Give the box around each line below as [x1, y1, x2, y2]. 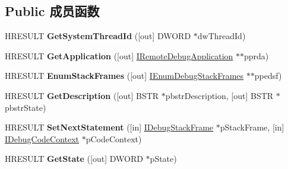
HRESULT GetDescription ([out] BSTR [5, 89, 159, 101]
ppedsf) [254, 69, 282, 82]
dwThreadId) [197, 30, 246, 42]
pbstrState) [5, 101, 46, 113]
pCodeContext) [86, 132, 142, 145]
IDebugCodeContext [5, 132, 80, 145]
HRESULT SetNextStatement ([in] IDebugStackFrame [5, 121, 214, 133]
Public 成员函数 [5, 2, 100, 20]
